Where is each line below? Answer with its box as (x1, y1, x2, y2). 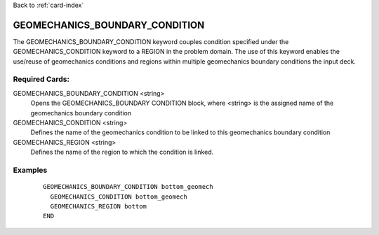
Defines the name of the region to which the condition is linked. (30, 148, 214, 157)
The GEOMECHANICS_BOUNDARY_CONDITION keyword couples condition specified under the (13, 37, 289, 45)
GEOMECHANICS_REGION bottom (50, 202, 147, 210)
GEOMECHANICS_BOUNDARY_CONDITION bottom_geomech (43, 183, 213, 191)
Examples (13, 165, 48, 175)
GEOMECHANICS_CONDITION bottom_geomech (50, 192, 187, 201)
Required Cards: (13, 74, 70, 84)
